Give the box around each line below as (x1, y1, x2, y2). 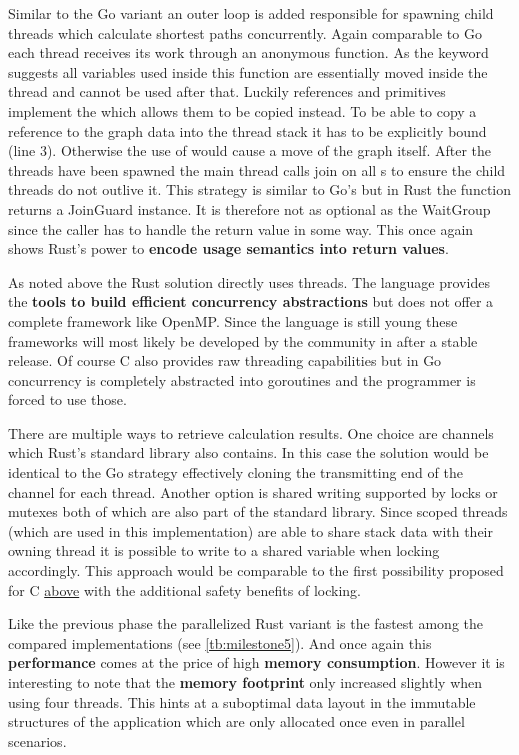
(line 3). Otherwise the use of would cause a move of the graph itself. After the (8, 140, 491, 161)
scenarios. (8, 730, 67, 751)
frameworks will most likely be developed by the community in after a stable (8, 330, 478, 351)
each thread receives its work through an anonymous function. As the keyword (8, 42, 489, 63)
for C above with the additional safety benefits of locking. (8, 579, 361, 600)
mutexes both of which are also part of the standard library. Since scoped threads (8, 501, 508, 522)
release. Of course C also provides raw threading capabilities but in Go (8, 350, 442, 371)
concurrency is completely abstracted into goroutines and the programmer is (8, 369, 476, 390)
